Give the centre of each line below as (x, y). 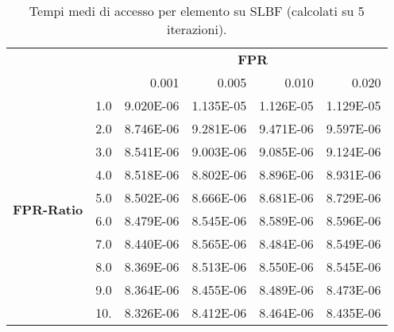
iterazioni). (197, 29)
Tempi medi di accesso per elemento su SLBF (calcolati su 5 (197, 11)
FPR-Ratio (48, 209)
